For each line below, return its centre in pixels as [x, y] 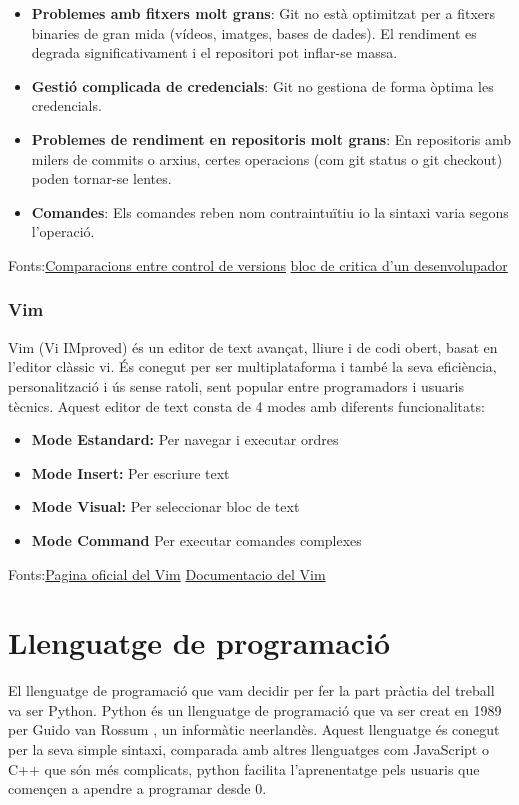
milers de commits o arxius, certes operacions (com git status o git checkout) [267, 158]
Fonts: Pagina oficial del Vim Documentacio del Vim [167, 573]
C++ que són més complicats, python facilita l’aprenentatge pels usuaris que [244, 768]
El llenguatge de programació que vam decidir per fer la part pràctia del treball [251, 690]
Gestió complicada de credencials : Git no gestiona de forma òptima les [262, 85]
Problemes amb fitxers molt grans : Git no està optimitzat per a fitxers [263, 13]
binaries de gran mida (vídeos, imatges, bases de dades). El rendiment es [254, 32]
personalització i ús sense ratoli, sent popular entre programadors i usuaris [236, 385]
